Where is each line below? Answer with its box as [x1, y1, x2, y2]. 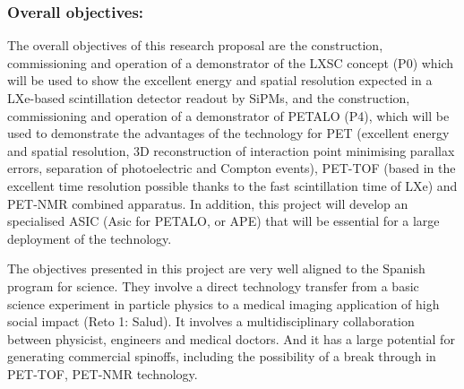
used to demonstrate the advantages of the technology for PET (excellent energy [7, 124, 450, 143]
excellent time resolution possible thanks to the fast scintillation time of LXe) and [7, 176, 458, 194]
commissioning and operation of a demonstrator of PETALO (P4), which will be [7, 106, 450, 125]
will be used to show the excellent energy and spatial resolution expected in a [7, 71, 433, 90]
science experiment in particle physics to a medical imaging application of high [7, 294, 440, 313]
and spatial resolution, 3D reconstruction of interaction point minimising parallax [7, 141, 455, 160]
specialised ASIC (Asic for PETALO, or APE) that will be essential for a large [7, 212, 440, 230]
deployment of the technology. [7, 229, 172, 247]
